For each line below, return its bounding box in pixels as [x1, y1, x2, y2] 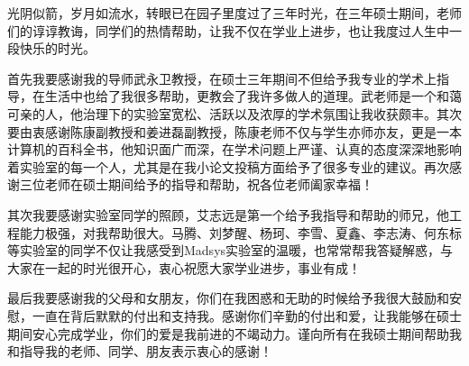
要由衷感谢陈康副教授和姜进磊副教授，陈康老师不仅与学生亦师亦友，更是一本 [7, 122, 462, 141]
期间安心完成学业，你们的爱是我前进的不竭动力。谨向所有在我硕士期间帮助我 [7, 324, 462, 343]
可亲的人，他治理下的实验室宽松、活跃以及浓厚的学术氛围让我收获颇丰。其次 [7, 104, 462, 123]
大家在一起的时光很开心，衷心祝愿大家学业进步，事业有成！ [7, 258, 361, 277]
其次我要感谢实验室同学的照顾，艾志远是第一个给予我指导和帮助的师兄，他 [7, 205, 449, 224]
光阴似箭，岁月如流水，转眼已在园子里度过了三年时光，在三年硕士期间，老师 [7, 4, 462, 22]
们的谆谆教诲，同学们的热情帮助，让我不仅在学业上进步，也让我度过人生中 [7, 21, 449, 40]
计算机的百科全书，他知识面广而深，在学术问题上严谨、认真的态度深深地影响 [7, 140, 462, 159]
